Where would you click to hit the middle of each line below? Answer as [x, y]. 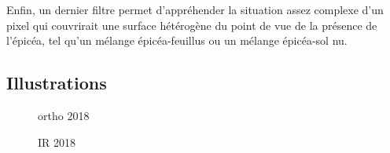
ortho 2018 [64, 115]
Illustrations [57, 83]
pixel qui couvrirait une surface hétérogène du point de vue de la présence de [192, 25]
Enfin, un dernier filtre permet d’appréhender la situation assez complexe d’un [195, 9]
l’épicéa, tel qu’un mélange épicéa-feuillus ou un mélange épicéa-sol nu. [177, 40]
